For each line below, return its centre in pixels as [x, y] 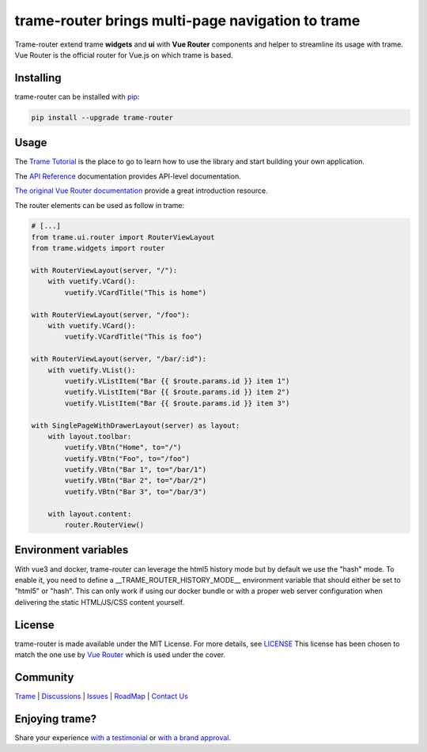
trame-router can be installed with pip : [77, 96]
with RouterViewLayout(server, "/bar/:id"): [119, 359]
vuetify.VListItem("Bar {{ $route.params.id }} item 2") [177, 392]
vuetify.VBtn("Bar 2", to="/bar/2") [136, 481]
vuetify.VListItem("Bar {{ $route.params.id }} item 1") [177, 381]
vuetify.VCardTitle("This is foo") [134, 337]
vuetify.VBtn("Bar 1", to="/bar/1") [136, 470]
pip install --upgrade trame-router [102, 117]
